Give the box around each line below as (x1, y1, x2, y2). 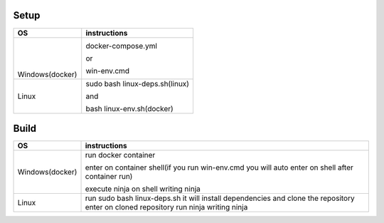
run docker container (85, 150, 156, 160)
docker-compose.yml (85, 41, 158, 51)
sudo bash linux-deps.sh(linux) (85, 78, 190, 88)
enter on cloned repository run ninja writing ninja (85, 202, 248, 212)
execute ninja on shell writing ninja (85, 184, 201, 194)
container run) (85, 172, 133, 182)
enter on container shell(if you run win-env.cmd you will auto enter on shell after (85, 162, 353, 172)
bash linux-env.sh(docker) (85, 103, 174, 113)
